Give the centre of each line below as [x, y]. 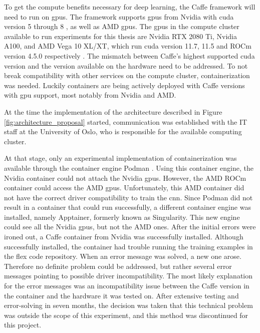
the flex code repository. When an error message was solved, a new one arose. [123, 256]
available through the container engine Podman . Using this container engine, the [129, 168]
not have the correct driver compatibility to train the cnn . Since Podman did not [128, 197]
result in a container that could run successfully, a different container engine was [127, 207]
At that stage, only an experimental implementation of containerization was [120, 158]
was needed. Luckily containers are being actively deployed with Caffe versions [124, 85]
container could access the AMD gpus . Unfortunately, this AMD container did [124, 188]
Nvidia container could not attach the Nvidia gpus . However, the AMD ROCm [125, 178]
